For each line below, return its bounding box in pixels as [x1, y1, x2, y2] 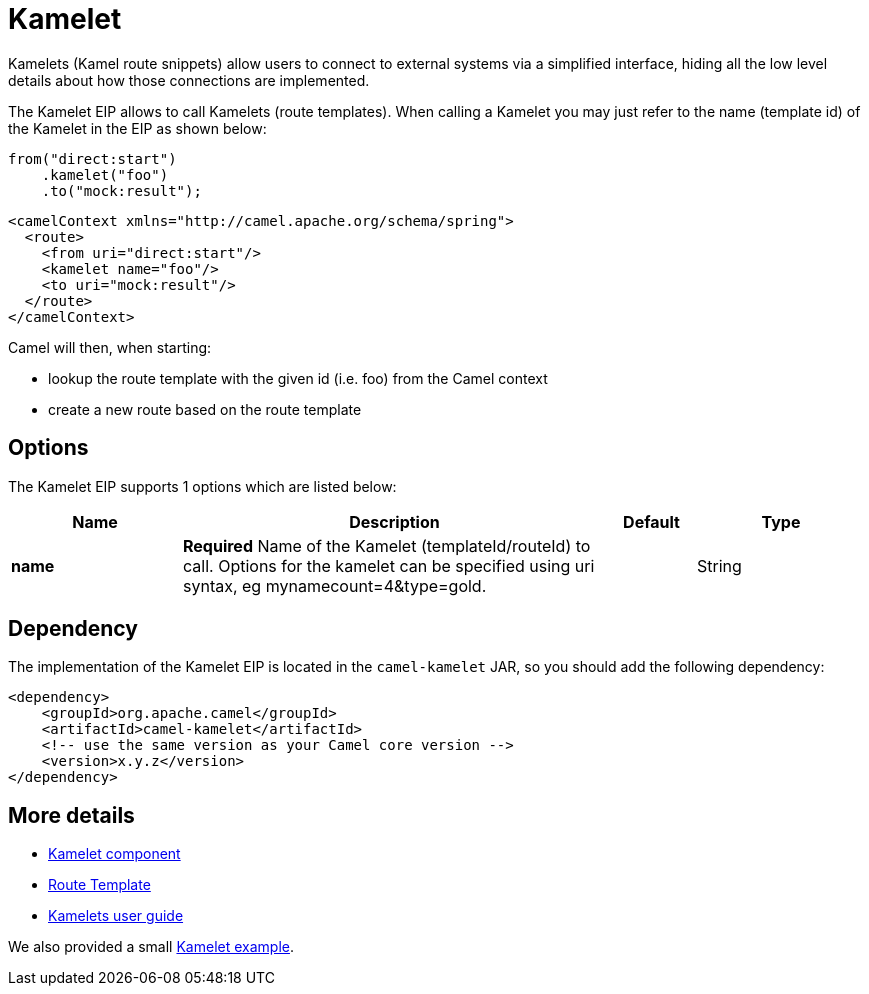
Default [623, 511, 680, 532]
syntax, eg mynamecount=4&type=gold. [183, 575, 487, 596]
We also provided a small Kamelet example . [8, 938, 294, 956]
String [697, 555, 742, 576]
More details [8, 802, 135, 828]
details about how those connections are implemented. [8, 71, 370, 89]
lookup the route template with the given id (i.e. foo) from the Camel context [48, 369, 548, 387]
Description [349, 511, 440, 532]
